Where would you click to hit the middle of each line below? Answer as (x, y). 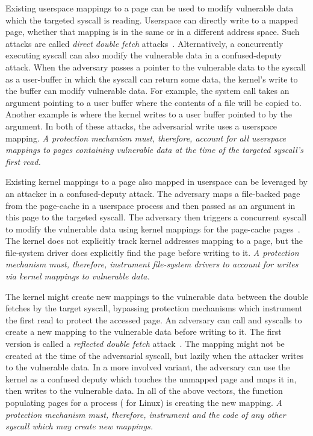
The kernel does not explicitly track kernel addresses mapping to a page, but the (154, 241)
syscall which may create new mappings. (79, 426)
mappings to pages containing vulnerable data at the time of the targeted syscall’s (154, 150)
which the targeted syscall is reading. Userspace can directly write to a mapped (152, 20)
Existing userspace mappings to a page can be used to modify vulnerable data (150, 8)
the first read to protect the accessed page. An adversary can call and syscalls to (154, 319)
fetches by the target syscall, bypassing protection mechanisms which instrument (154, 308)
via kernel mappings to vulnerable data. (78, 276)
